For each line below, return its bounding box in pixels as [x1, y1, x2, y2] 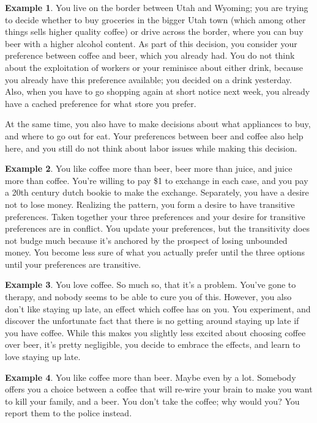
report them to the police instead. [5, 406, 132, 419]
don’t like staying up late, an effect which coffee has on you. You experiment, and [5, 302, 311, 315]
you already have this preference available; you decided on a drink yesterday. [5, 73, 292, 86]
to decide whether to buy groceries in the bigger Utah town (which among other [5, 13, 306, 26]
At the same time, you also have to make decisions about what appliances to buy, [5, 117, 311, 130]
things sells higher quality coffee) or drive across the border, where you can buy [5, 25, 304, 38]
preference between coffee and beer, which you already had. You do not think [5, 49, 295, 62]
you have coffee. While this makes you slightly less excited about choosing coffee [5, 326, 306, 339]
